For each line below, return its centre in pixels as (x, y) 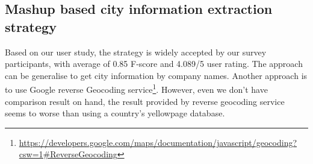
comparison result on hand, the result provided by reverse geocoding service (145, 101)
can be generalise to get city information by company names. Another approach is (156, 75)
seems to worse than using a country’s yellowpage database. (115, 113)
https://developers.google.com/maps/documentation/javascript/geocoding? (158, 142)
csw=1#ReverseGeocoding (68, 154)
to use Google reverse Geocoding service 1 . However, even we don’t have (136, 89)
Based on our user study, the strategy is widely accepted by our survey (136, 52)
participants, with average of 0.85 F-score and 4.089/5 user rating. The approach (154, 64)
